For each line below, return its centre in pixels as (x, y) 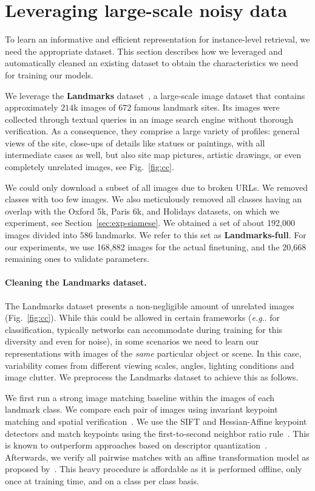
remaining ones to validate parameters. (77, 259)
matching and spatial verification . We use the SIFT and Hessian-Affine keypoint (156, 421)
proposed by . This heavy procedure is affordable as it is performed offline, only (154, 469)
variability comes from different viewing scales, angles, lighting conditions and (150, 365)
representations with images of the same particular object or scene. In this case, (153, 353)
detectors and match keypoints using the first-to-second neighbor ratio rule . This (157, 433)
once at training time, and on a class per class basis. (102, 480)
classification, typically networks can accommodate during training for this (144, 329)
